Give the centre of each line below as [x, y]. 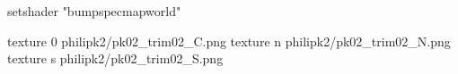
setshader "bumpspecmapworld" [94, 11]
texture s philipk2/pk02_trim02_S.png [115, 58]
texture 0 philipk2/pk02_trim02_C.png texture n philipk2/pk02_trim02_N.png [229, 41]
